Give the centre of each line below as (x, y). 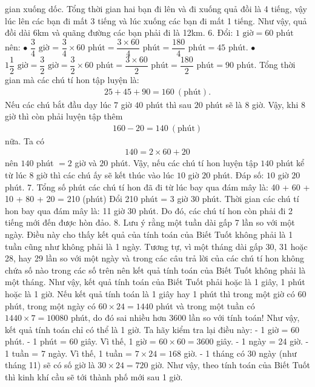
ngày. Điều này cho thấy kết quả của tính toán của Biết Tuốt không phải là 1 (149, 234)
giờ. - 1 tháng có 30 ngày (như (240, 353)
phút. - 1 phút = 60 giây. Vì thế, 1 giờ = (81, 341)
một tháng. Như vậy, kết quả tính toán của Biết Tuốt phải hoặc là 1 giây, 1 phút (155, 282)
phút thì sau (169, 104)
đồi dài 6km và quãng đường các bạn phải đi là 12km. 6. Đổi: (119, 32)
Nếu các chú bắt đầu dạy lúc (58, 104)
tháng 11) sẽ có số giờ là (50, 365)
